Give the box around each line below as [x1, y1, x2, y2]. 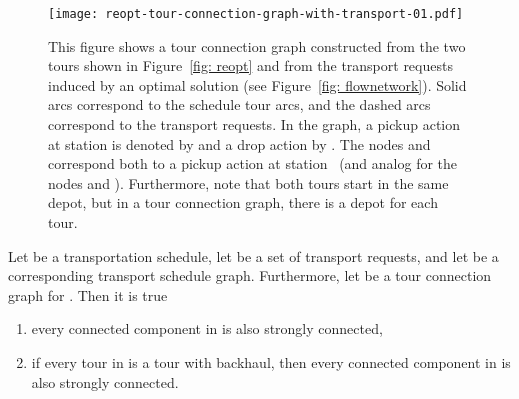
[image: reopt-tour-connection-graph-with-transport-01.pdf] [48, 7, 464, 21]
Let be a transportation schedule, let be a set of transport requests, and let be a [8, 245, 499, 266]
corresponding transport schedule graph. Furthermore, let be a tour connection [8, 265, 492, 286]
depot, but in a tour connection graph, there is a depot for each [48, 192, 438, 213]
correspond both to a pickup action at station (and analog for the [48, 153, 458, 174]
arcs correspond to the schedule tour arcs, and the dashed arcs [48, 94, 431, 115]
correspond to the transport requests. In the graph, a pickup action [48, 114, 461, 135]
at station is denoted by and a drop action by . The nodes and [48, 133, 431, 154]
